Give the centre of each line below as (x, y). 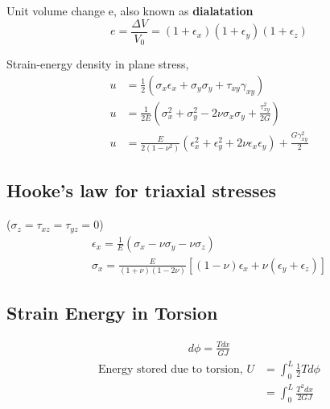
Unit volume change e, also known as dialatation (130, 10)
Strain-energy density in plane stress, (98, 64)
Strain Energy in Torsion (112, 313)
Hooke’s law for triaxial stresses (142, 190)
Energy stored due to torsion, (171, 370)
